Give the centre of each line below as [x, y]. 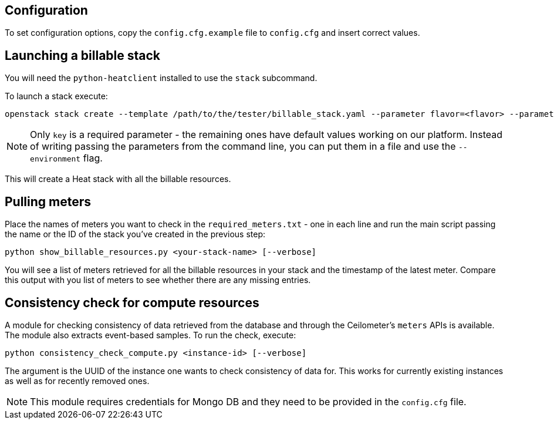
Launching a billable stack [83, 55]
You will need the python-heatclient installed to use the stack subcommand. [161, 78]
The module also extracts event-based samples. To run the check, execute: [151, 335]
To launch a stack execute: [56, 96]
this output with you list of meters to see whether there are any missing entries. [158, 280]
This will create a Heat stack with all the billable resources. [118, 179]
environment [55, 159]
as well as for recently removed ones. [77, 381]
